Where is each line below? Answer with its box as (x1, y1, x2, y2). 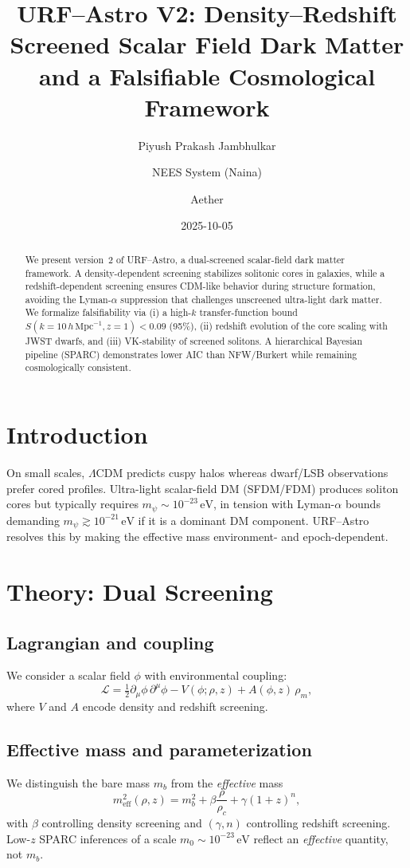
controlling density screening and (41, 815, 202, 831)
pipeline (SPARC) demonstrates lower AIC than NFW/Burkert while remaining (25, 347, 357, 361)
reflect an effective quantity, (253, 830, 389, 846)
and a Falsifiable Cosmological (38, 59, 376, 92)
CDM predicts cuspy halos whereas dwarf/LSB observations (96, 464, 389, 481)
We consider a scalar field (6, 667, 131, 684)
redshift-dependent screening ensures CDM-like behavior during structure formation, (25, 279, 376, 293)
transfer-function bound (199, 306, 298, 319)
